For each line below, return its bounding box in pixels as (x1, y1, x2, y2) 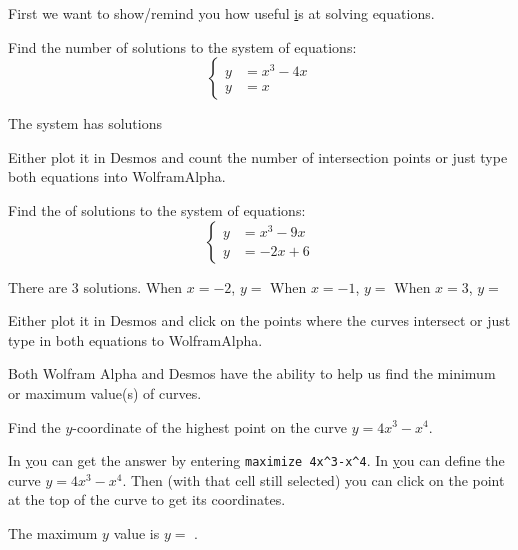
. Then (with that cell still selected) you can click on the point (122, 469, 505, 490)
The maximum (8, 522, 98, 543)
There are (8, 276, 68, 297)
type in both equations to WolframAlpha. (8, 329, 263, 350)
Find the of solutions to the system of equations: (8, 199, 306, 220)
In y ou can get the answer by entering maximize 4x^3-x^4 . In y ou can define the (8, 450, 505, 471)
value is (113, 522, 160, 543)
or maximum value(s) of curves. (8, 382, 202, 403)
